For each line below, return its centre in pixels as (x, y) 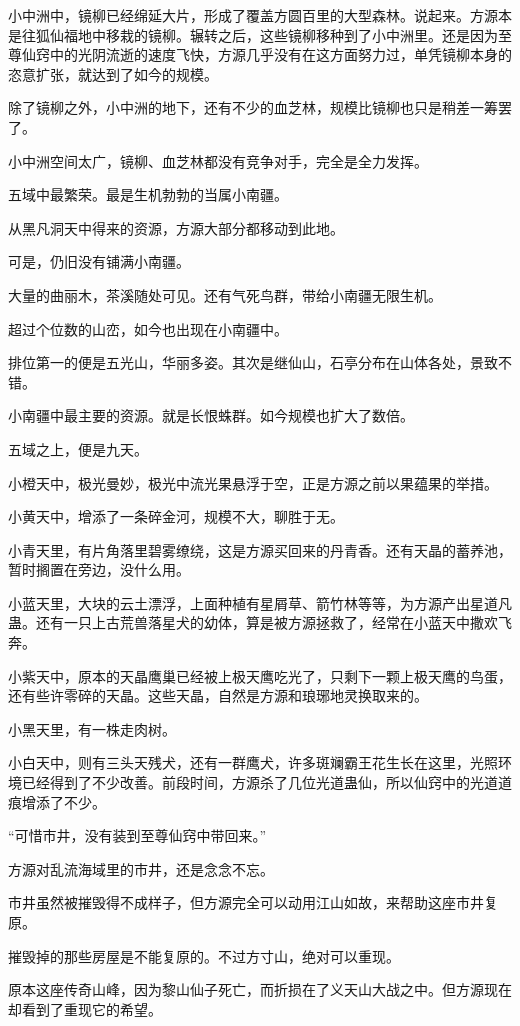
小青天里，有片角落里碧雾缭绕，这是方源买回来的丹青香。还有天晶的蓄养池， (260, 549)
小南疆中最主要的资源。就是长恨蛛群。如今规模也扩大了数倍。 (211, 415)
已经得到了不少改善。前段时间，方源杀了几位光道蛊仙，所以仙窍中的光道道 (266, 782)
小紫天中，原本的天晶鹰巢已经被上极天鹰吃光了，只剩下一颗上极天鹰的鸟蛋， (260, 675)
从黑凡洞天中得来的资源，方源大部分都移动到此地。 (176, 227)
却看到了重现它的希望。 (85, 1008)
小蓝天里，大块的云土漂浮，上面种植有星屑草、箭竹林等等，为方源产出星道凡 (260, 602)
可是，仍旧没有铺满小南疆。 (99, 261)
